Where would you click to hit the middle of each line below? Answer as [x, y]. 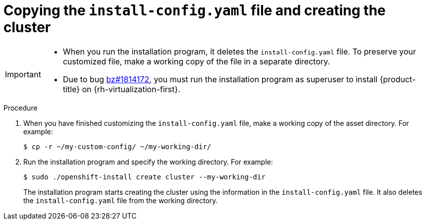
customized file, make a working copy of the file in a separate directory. [196, 61]
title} [71, 89]
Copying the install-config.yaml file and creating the [195, 10]
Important [23, 74]
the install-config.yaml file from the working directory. [121, 200]
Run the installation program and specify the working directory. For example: [148, 162]
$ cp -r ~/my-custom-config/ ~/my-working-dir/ [117, 146]
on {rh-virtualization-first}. [131, 89]
